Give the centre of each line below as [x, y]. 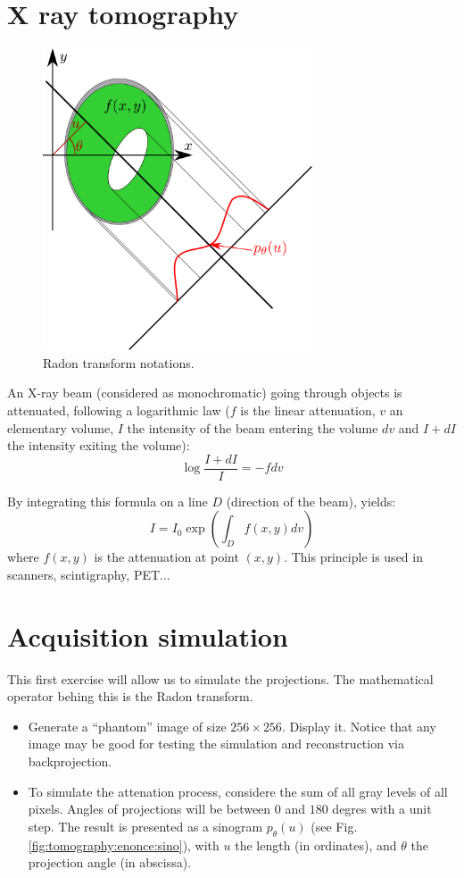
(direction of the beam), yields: [311, 501]
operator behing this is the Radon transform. [130, 696]
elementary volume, [61, 427]
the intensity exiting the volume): [99, 445]
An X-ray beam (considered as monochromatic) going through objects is [205, 393]
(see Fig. [334, 826]
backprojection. [70, 761]
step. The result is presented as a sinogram [145, 826]
